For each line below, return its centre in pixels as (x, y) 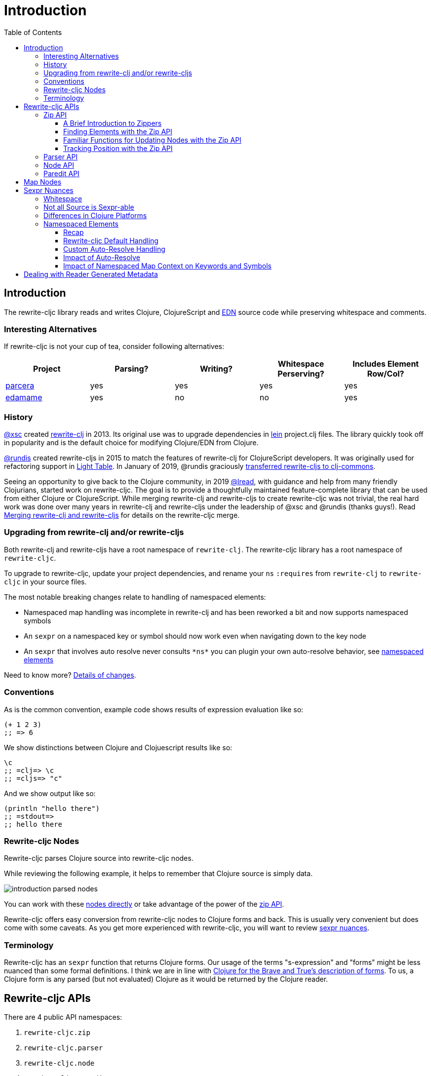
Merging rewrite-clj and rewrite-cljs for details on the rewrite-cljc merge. (122, 515)
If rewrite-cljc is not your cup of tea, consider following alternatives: (114, 346)
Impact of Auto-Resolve (102, 257)
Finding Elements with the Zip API (118, 131)
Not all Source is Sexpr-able (89, 207)
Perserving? (301, 374)
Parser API (61, 156)
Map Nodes (43, 182)
